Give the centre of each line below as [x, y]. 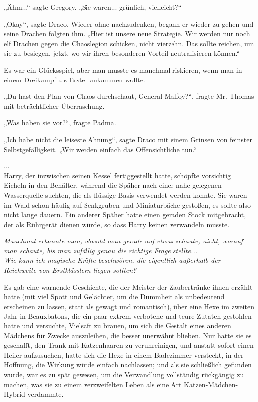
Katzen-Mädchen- [211, 384]
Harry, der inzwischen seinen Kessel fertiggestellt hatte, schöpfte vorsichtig [118, 175]
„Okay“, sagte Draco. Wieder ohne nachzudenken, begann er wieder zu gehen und [129, 24]
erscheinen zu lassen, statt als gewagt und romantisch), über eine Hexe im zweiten [129, 306]
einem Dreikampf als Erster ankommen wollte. [75, 79]
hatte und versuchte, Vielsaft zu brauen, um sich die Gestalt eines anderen [118, 326]
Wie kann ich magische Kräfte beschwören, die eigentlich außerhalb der [112, 260]
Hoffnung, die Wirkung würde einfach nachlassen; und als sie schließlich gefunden [128, 364]
